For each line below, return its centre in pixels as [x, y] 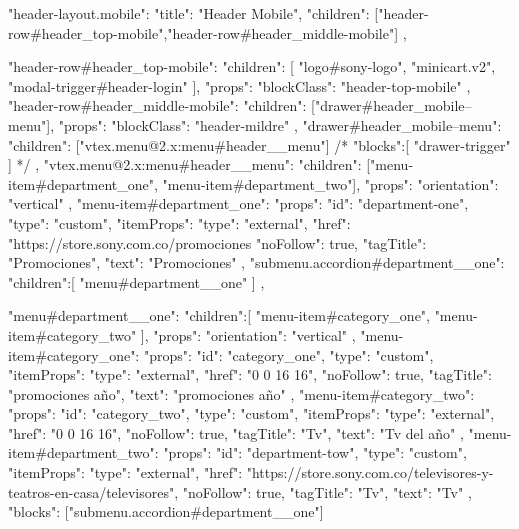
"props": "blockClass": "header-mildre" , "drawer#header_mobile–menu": [280, 124]
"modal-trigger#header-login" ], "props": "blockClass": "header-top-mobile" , [239, 85]
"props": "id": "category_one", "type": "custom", [288, 354]
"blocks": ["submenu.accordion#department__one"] [166, 511]
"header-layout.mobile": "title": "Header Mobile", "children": [189, 13]
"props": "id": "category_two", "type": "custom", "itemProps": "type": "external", [251, 413]
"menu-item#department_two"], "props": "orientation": [330, 183]
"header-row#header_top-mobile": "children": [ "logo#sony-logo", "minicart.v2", [252, 66]
